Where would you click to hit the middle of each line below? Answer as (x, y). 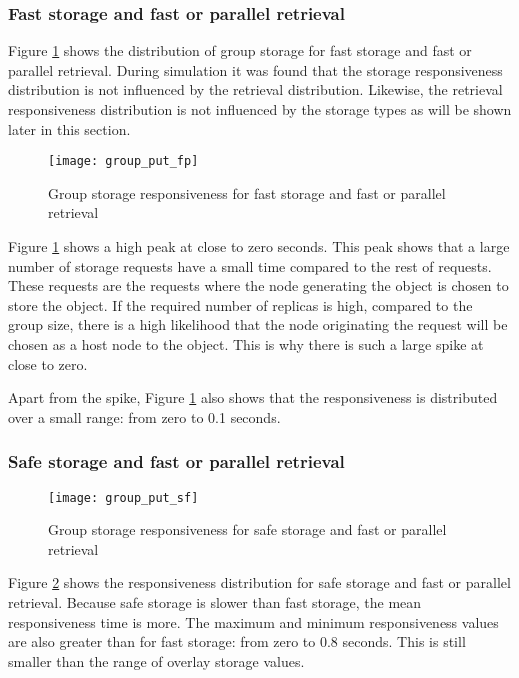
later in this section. (69, 128)
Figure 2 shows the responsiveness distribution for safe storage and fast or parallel (259, 582)
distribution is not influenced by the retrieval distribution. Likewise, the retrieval (255, 89)
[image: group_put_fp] (123, 161)
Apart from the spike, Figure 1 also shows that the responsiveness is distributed (253, 397)
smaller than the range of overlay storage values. (156, 660)
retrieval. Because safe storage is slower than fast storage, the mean (215, 602)
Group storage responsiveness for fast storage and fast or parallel (247, 192)
